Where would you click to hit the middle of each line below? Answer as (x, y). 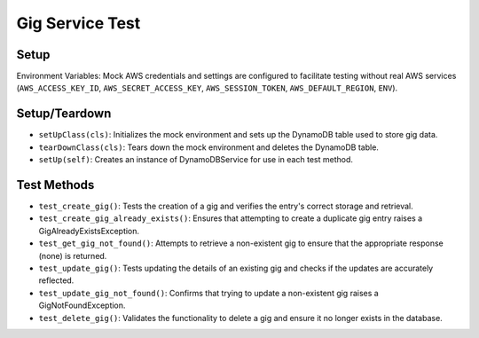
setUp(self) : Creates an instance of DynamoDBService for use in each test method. (196, 160)
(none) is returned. (73, 255)
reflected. (56, 280)
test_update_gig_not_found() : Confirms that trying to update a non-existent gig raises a (208, 293)
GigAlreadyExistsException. (89, 231)
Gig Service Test (79, 23)
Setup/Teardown (64, 114)
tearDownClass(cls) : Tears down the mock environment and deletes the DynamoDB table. (208, 147)
